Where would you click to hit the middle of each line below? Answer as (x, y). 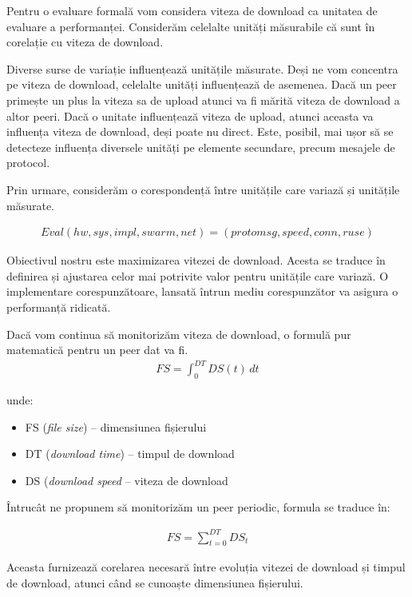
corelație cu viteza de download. (85, 42)
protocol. (28, 163)
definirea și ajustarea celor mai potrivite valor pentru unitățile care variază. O (198, 275)
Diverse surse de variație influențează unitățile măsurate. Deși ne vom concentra (202, 68)
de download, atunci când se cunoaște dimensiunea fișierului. (155, 582)
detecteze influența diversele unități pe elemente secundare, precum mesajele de (201, 147)
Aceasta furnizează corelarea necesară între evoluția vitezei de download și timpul (206, 567)
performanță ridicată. (59, 306)
